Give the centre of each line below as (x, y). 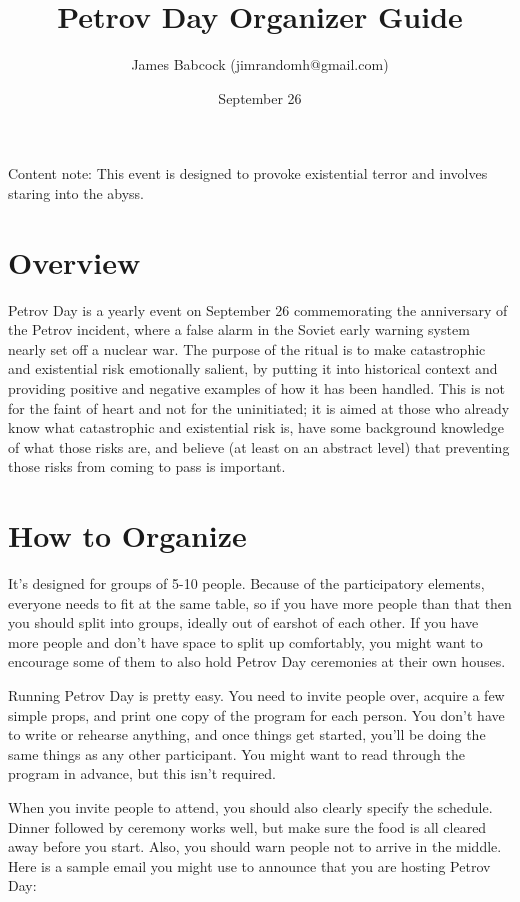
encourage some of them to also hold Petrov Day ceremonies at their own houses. (257, 661)
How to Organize (127, 535)
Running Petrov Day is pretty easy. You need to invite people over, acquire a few (256, 695)
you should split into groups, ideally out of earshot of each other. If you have (243, 622)
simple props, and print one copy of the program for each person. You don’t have (256, 714)
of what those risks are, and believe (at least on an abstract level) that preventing (259, 446)
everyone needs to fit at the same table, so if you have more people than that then (260, 602)
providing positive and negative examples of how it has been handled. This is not (257, 388)
